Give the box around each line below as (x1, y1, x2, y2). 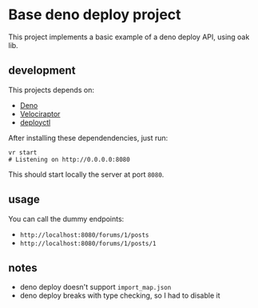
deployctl (19, 118, 51, 127)
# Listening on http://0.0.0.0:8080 (8, 155, 130, 163)
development (8, 64, 76, 78)
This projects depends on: (8, 85, 94, 94)
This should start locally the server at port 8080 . (8, 170, 165, 179)
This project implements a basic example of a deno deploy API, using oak (8, 32, 250, 42)
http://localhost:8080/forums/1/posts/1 (19, 239, 157, 247)
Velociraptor (19, 109, 61, 118)
